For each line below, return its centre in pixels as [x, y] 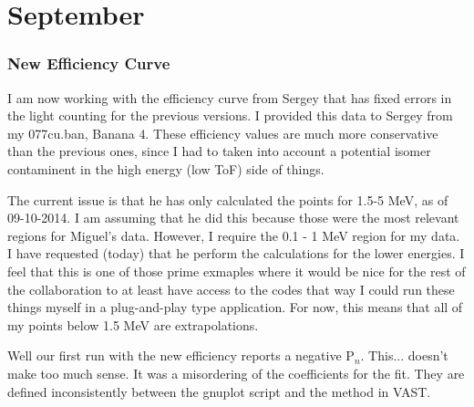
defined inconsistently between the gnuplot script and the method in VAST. [219, 391]
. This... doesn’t [404, 355]
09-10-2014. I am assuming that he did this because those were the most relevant [233, 218]
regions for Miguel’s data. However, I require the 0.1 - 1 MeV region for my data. [234, 235]
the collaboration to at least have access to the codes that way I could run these [231, 289]
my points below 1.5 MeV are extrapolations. [133, 324]
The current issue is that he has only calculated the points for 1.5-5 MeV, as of [228, 199]
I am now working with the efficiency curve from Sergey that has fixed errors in [230, 97]
